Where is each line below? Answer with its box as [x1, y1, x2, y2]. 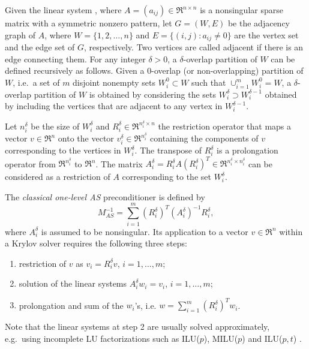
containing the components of [150, 132, 259, 144]
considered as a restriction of [5, 170, 110, 183]
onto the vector [58, 132, 114, 144]
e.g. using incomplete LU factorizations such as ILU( [5, 332, 200, 345]
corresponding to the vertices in [5, 144, 121, 157]
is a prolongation [217, 144, 278, 157]
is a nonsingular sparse [200, 4, 283, 16]
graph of [5, 28, 36, 41]
